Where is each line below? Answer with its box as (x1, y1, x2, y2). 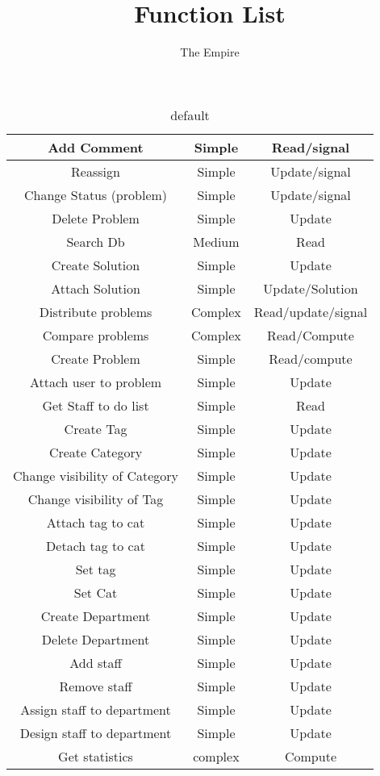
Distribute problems (39, 302, 152, 321)
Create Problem (51, 348, 140, 368)
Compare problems (42, 325, 149, 344)
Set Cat (73, 582, 118, 602)
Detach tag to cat (46, 536, 145, 555)
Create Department (40, 606, 151, 625)
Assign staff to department (20, 699, 171, 719)
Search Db (66, 232, 125, 251)
